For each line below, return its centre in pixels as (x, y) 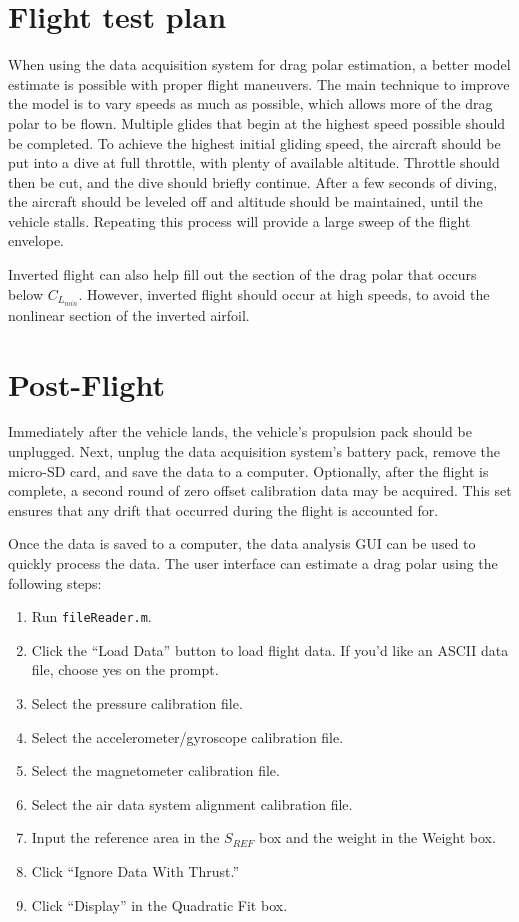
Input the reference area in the (125, 837)
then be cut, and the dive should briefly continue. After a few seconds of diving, (253, 181)
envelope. (36, 240)
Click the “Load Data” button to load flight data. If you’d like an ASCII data (270, 649)
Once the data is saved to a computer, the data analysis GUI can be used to (242, 543)
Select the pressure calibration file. (137, 703)
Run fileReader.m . (91, 616)
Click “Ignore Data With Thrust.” (135, 871)
